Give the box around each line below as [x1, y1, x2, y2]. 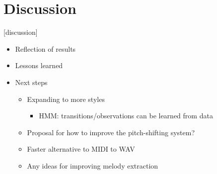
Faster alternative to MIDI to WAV [27, 144, 135, 154]
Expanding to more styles [27, 93, 105, 104]
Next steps [15, 77, 48, 87]
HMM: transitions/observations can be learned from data [39, 110, 213, 121]
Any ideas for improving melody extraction [27, 160, 158, 171]
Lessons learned [15, 60, 63, 71]
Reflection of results [15, 43, 76, 54]
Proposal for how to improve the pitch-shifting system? [27, 127, 195, 137]
